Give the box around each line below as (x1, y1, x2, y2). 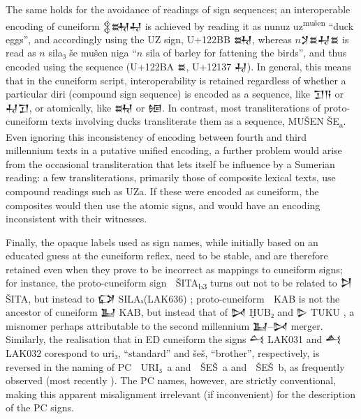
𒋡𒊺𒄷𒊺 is (300, 31, 349, 46)
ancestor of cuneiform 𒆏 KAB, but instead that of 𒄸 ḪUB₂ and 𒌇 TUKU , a (6, 305, 355, 319)
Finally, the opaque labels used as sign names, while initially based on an (6, 234, 318, 249)
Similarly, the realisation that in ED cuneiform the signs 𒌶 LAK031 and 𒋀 (6, 332, 341, 346)
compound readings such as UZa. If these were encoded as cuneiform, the (6, 183, 319, 198)
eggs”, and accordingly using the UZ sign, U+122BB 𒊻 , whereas (6, 31, 292, 46)
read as (6, 45, 36, 60)
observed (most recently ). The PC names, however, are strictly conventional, (6, 373, 337, 388)
